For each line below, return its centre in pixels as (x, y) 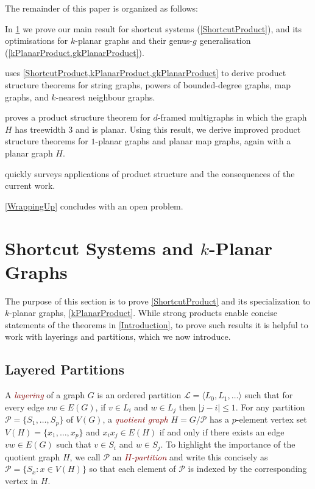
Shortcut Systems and (99, 248)
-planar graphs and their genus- (134, 40)
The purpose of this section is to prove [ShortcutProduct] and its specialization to (158, 301)
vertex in (22, 480)
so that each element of (133, 469)
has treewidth (40, 129)
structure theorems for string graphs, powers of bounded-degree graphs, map (148, 84)
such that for (269, 395)
